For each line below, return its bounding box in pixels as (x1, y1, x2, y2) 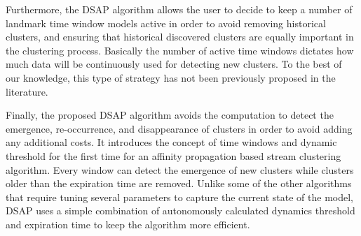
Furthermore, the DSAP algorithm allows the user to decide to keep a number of (6, 2, 353, 16)
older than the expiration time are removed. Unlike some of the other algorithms (6, 176, 352, 191)
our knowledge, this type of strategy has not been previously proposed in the (6, 70, 336, 84)
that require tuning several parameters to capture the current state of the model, (6, 189, 353, 204)
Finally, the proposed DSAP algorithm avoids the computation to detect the (6, 108, 334, 122)
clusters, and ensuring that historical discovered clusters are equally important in (6, 29, 354, 44)
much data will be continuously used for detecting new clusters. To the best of (6, 57, 342, 71)
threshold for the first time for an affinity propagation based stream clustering (6, 148, 341, 163)
